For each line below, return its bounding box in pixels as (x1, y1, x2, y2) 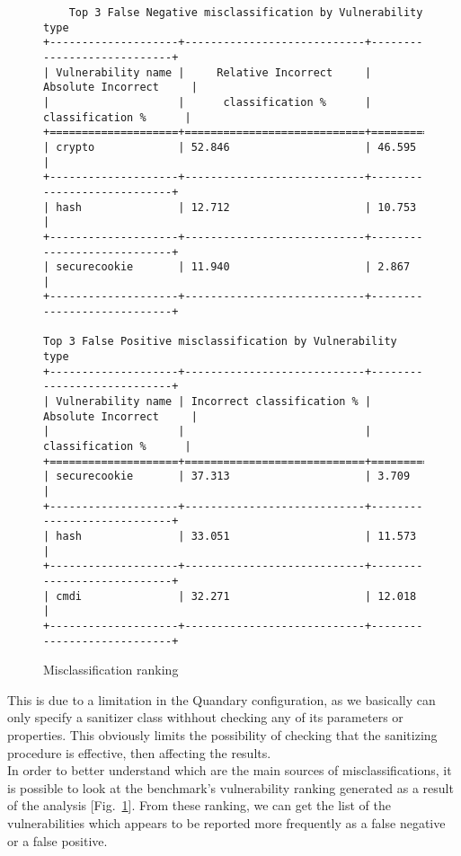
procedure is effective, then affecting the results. (7, 743, 271, 762)
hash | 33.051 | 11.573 (56, 529, 417, 543)
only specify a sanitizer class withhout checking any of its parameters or (7, 708, 403, 727)
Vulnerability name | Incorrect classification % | (56, 395, 372, 409)
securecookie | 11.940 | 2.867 (56, 260, 411, 274)
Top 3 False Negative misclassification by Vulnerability (68, 6, 423, 19)
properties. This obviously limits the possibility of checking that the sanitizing (7, 726, 438, 744)
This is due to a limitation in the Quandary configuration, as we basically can (7, 690, 436, 709)
